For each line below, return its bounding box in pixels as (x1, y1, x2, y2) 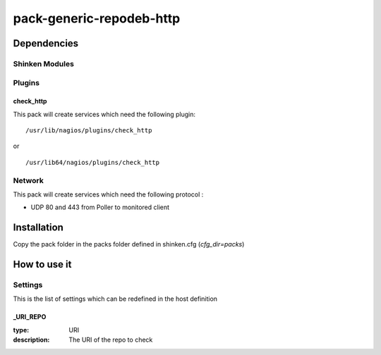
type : (13, 325, 30, 334)
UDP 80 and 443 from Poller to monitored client (30, 203, 169, 211)
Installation (13, 222, 64, 234)
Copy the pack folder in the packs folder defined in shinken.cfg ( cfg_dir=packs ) (13, 240, 245, 249)
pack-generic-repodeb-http (13, 11, 181, 26)
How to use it (13, 259, 72, 270)
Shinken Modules (13, 58, 74, 68)
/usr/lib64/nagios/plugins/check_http (25, 158, 160, 166)
